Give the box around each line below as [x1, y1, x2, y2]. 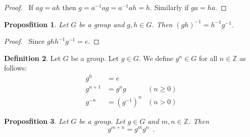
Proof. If [4, 2, 33, 12]
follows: [4, 62, 27, 73]
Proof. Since [4, 36, 45, 46]
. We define [138, 52, 174, 63]
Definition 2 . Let [4, 52, 61, 63]
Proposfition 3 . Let [4, 115, 69, 126]
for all [198, 52, 218, 63]
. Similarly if [150, 2, 189, 12]
